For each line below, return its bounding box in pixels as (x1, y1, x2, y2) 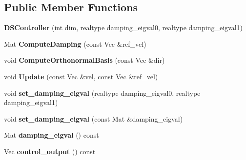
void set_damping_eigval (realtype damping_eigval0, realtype (4, 88, 201, 98)
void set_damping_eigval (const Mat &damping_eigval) (4, 113, 183, 124)
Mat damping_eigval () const (4, 130, 99, 140)
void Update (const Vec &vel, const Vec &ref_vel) (4, 71, 158, 81)
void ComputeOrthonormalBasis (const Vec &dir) (4, 55, 165, 65)
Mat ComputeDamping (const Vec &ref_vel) (4, 38, 146, 49)
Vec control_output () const (4, 146, 96, 156)
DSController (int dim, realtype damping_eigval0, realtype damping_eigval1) (4, 22, 243, 33)
